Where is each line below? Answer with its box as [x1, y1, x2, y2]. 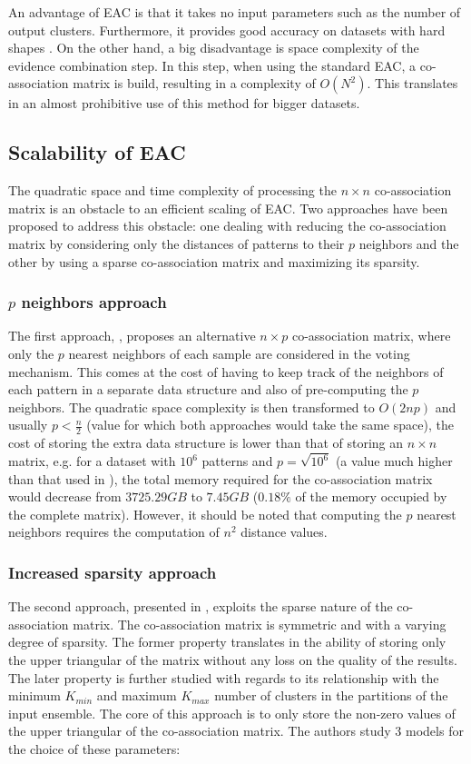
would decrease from [8, 487, 122, 506]
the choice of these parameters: [8, 739, 181, 758]
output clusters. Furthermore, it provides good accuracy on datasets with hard [8, 20, 446, 39]
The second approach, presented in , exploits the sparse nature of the [8, 597, 393, 616]
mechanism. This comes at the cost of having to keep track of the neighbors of [8, 362, 444, 381]
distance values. [240, 522, 328, 541]
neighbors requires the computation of [8, 522, 220, 541]
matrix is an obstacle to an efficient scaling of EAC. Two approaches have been [8, 198, 448, 217]
